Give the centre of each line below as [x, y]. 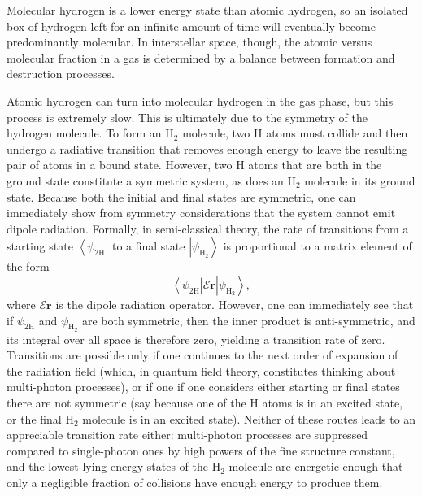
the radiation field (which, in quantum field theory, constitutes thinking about [201, 370]
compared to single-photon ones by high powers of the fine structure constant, [201, 450]
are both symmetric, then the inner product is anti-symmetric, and [248, 320]
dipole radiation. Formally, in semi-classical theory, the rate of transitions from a [208, 228]
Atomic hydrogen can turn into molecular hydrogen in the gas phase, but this [200, 100]
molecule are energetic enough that [316, 466]
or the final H [40, 418]
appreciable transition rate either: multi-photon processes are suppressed [187, 435]
